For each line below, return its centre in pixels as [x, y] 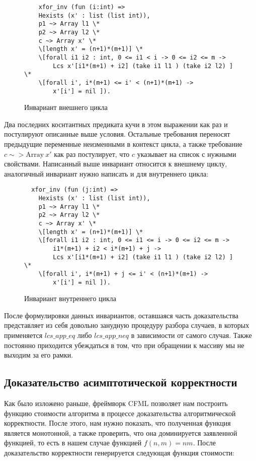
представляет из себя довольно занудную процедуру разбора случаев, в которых [127, 325]
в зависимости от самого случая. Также [191, 335]
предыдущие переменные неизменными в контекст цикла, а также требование [123, 144]
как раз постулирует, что [92, 154]
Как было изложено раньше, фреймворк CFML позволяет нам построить [116, 403]
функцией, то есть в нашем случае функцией [73, 443]
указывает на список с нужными [187, 154]
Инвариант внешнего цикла [66, 107]
